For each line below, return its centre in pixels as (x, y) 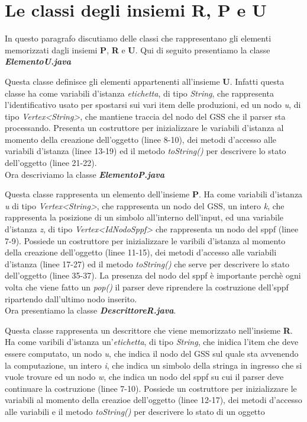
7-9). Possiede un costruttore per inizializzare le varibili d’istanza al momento (145, 240)
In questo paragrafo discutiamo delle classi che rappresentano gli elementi (138, 38)
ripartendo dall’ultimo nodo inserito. (71, 298)
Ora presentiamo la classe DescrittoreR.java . (91, 310)
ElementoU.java (38, 61)
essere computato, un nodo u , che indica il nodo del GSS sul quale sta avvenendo (152, 353)
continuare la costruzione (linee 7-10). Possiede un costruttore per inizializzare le (151, 388)
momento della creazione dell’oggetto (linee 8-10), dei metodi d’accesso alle (141, 139)
